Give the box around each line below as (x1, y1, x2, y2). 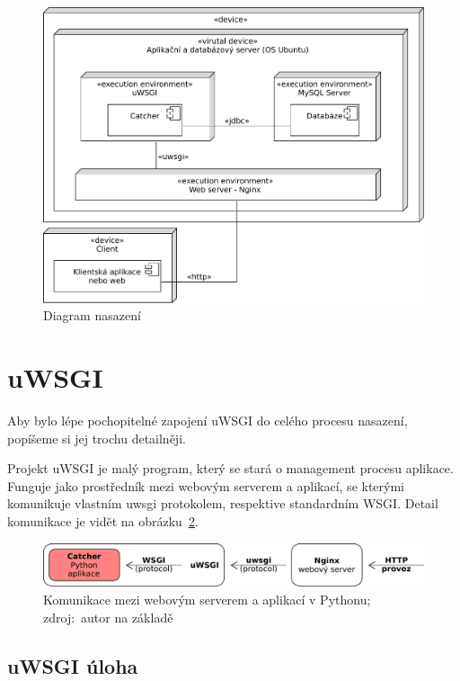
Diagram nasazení (43, 306, 141, 325)
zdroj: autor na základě (43, 607, 173, 626)
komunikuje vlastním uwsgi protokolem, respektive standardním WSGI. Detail (7, 494, 438, 513)
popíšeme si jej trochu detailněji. (7, 428, 186, 447)
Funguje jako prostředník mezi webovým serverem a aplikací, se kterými (7, 476, 404, 495)
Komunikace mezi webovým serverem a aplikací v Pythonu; (43, 590, 371, 608)
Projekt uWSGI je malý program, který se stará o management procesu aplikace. (7, 459, 454, 478)
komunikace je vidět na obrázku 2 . (7, 511, 199, 530)
